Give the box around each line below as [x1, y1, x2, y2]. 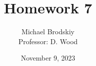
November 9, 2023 [21, 53, 75, 63]
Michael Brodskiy [21, 26, 75, 37]
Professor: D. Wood [18, 36, 78, 46]
